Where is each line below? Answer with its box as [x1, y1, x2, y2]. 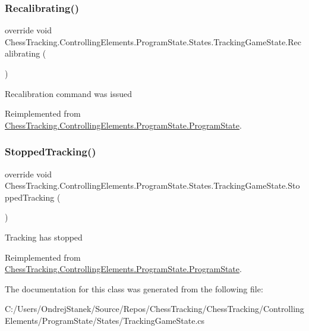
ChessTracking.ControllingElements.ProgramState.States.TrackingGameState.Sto [5, 179, 300, 192]
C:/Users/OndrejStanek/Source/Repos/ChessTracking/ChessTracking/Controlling [5, 302, 304, 315]
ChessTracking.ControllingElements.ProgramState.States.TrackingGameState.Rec [5, 35, 301, 48]
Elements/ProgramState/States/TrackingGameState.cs [5, 314, 205, 326]
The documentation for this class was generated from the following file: [5, 282, 263, 295]
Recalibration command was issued [5, 87, 132, 99]
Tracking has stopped [5, 230, 83, 243]
